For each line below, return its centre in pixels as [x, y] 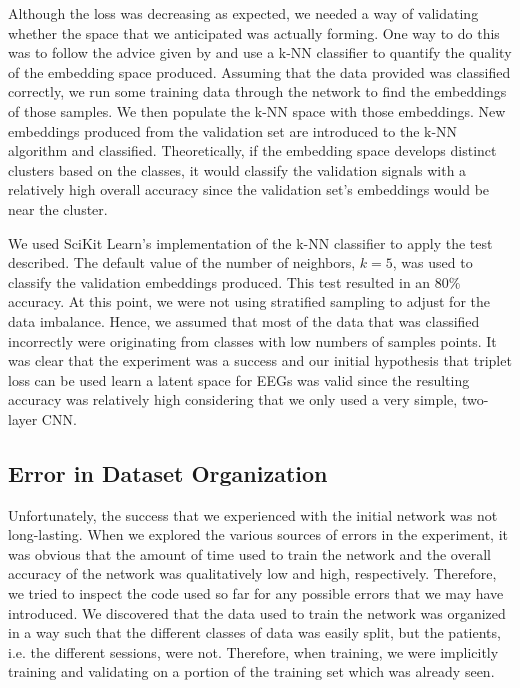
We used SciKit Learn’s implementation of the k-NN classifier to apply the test [250, 242]
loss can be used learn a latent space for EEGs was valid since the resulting [239, 379]
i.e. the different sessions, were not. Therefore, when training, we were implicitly [253, 651]
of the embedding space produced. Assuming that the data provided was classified [259, 71]
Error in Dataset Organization [168, 472]
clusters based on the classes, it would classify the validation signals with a [237, 169]
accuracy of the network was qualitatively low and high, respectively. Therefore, [252, 573]
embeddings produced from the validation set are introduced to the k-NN [233, 130]
